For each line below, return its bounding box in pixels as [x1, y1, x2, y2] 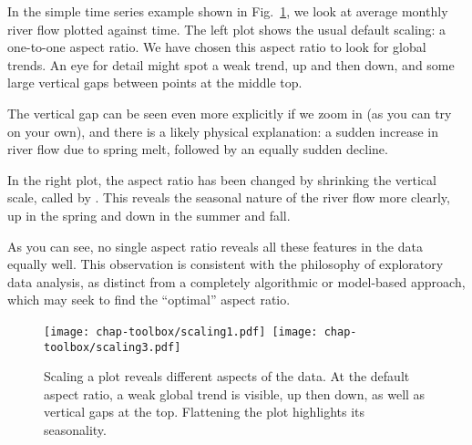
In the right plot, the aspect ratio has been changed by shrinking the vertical [7, 170, 436, 189]
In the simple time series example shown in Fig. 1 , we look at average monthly [7, 2, 448, 20]
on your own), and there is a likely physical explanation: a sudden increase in [7, 121, 438, 140]
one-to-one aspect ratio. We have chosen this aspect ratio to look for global [7, 37, 426, 57]
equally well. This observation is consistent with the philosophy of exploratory [7, 254, 444, 274]
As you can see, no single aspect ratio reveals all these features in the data [7, 236, 423, 255]
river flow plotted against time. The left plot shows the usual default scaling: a [7, 19, 446, 38]
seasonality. [44, 420, 107, 439]
